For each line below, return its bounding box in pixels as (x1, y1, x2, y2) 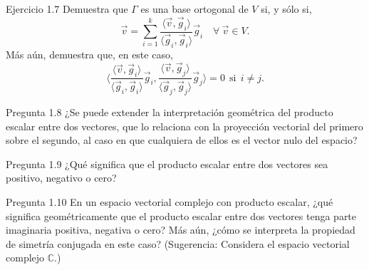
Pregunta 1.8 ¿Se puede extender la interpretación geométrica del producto (6, 105, 333, 119)
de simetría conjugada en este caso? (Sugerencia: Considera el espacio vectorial (6, 236, 350, 251)
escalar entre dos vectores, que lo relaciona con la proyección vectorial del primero (6, 118, 363, 133)
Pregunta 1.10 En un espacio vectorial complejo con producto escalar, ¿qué (6, 194, 333, 209)
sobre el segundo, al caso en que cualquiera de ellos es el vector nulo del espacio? (6, 133, 358, 147)
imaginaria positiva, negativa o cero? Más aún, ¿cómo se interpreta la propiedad (6, 222, 355, 237)
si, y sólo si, (261, 1, 312, 16)
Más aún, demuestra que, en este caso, (6, 46, 173, 61)
